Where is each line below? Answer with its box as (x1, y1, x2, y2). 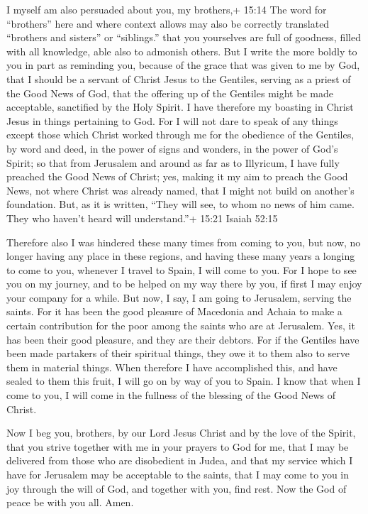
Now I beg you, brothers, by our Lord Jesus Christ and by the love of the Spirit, (6, 425, 356, 440)
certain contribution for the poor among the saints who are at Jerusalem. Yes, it (6, 318, 355, 333)
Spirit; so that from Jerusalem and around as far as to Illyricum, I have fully (6, 155, 340, 170)
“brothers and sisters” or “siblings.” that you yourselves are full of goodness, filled (6, 30, 361, 45)
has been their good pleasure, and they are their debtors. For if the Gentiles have (6, 332, 359, 346)
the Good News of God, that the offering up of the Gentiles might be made (6, 85, 333, 100)
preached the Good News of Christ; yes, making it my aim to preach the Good (6, 169, 348, 184)
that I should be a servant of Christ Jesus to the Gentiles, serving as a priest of (6, 71, 351, 86)
